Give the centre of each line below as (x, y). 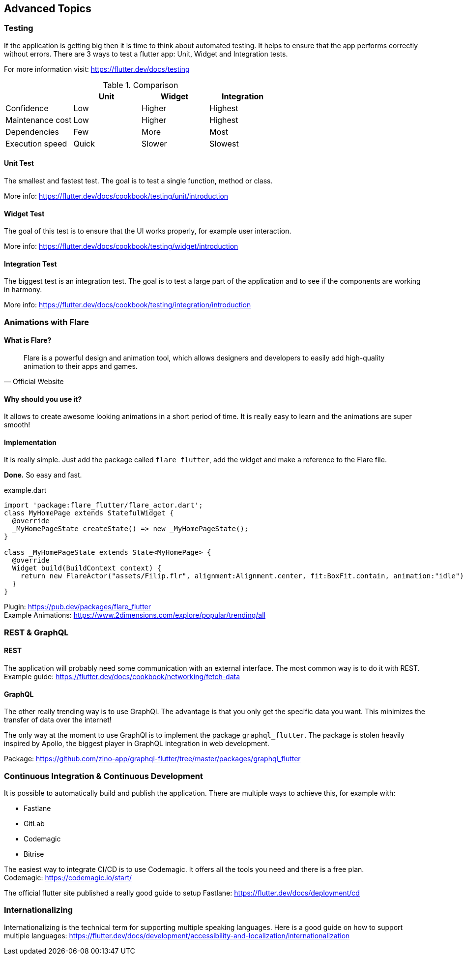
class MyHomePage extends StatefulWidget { (89, 513)
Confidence (27, 108)
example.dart (25, 490)
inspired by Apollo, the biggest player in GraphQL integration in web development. (137, 744)
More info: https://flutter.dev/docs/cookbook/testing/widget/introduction (121, 246)
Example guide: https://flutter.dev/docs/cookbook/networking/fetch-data (122, 677)
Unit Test (19, 163)
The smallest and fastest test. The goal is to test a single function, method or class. (138, 181)
